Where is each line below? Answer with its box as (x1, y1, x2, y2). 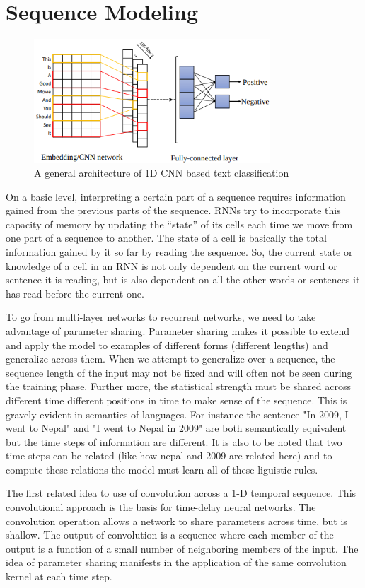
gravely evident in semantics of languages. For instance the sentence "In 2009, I (6, 406, 349, 421)
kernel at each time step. (6, 569, 112, 584)
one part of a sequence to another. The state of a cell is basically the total (6, 230, 327, 245)
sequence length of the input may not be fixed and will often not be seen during (6, 365, 352, 380)
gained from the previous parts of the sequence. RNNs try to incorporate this (6, 203, 341, 218)
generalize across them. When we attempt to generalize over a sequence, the (6, 351, 335, 366)
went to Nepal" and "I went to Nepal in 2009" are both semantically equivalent (6, 421, 347, 435)
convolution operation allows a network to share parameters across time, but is (6, 513, 347, 528)
